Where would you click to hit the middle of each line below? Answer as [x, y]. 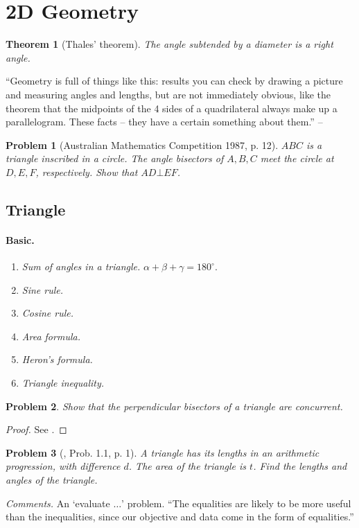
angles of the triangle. [52, 479]
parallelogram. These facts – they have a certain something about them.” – [164, 122]
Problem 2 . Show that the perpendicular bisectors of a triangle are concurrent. [174, 406]
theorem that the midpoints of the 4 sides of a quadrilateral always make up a [172, 108]
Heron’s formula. [57, 359]
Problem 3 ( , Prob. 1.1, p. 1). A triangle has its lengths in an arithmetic [163, 452]
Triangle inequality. [63, 383]
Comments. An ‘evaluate [58, 503]
